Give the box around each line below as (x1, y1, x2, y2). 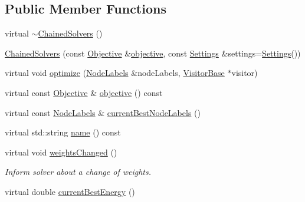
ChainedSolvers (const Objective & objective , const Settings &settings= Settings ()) (5, 47, 301, 59)
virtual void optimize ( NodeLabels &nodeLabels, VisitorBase (5, 67, 225, 79)
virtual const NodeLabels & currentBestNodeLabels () (5, 106, 201, 118)
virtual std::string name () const (5, 126, 121, 138)
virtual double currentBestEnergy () (5, 185, 135, 197)
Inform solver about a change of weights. (5, 165, 152, 178)
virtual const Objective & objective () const (5, 86, 163, 98)
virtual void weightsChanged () (5, 145, 117, 158)
